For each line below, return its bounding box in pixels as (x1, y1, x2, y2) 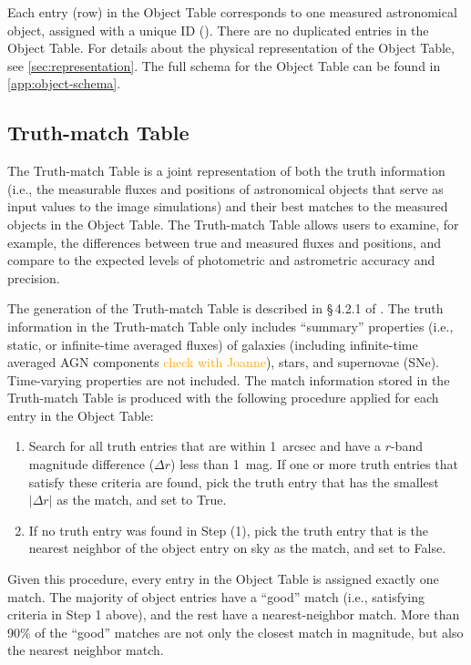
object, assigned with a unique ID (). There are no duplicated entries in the (7, 20, 429, 39)
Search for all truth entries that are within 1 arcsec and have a (28, 436, 381, 455)
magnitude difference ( (28, 455, 155, 474)
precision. (7, 268, 60, 287)
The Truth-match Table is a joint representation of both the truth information (7, 161, 445, 180)
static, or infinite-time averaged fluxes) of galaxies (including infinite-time (7, 334, 418, 353)
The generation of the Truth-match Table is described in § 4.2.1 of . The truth (7, 299, 444, 318)
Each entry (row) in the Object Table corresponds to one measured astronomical (7, 3, 457, 21)
